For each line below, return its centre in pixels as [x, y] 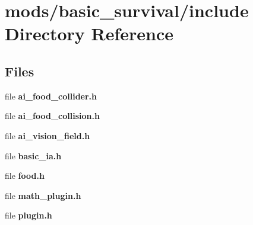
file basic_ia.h [33, 155]
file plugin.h [29, 215]
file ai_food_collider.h [51, 96]
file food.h [25, 176]
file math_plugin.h [43, 195]
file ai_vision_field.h [48, 135]
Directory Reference [89, 33]
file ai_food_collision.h [52, 116]
